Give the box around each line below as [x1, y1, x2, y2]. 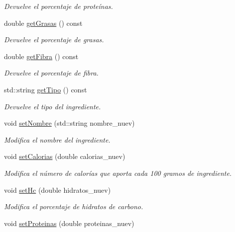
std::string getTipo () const [4, 84, 87, 94]
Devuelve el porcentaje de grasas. [4, 34, 104, 45]
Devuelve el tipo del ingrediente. [4, 101, 101, 111]
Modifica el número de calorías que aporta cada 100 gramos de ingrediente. [4, 167, 232, 178]
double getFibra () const [4, 51, 79, 61]
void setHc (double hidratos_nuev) [4, 184, 111, 195]
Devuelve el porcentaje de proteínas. [4, 1, 113, 11]
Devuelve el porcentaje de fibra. [4, 68, 99, 78]
